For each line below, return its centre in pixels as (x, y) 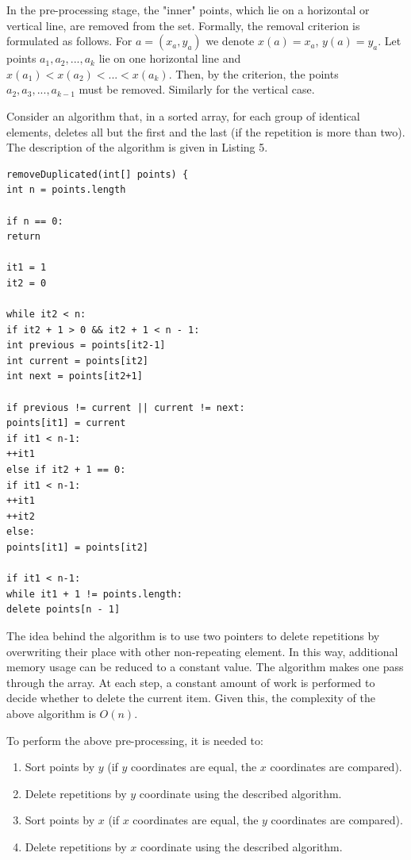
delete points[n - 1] (63, 610)
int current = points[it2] (77, 361)
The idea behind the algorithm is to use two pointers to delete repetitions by (193, 635)
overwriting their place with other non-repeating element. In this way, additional (202, 651)
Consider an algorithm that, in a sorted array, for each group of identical (183, 115)
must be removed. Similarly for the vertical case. (197, 89)
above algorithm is (51, 713)
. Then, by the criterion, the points (254, 73)
